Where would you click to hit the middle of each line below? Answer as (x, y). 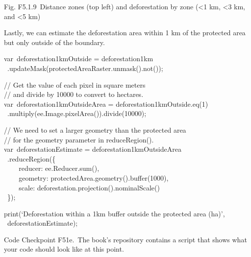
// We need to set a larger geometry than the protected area (95, 129)
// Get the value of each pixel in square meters (75, 84)
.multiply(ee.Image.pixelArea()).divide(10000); (77, 113)
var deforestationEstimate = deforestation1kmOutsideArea (93, 149)
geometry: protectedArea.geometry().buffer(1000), (94, 177)
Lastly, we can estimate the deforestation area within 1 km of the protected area (125, 33)
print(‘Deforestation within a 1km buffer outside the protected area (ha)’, (114, 213)
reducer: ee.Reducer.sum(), (59, 168)
